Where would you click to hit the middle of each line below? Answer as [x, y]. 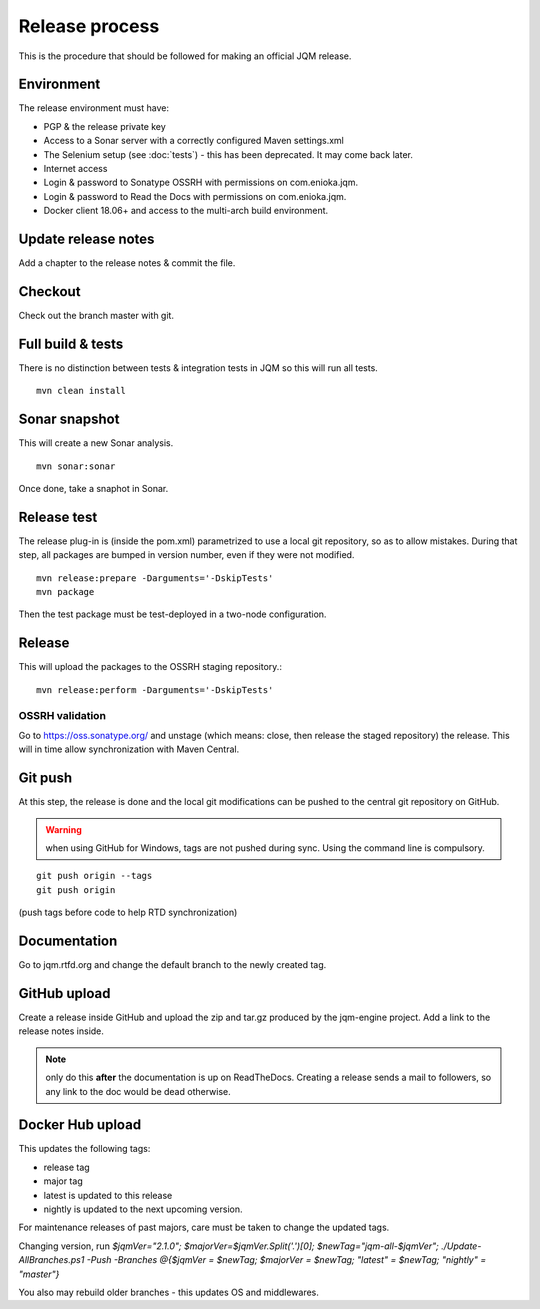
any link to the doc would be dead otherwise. [138, 1091]
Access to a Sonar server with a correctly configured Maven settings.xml [193, 141]
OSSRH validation [62, 715]
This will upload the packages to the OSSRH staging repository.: [150, 667]
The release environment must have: [94, 108]
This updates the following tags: [84, 1149]
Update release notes [86, 239]
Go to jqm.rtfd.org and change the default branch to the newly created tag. [172, 965]
